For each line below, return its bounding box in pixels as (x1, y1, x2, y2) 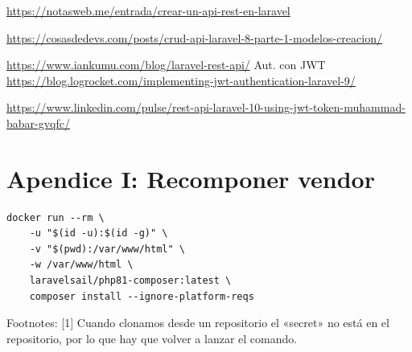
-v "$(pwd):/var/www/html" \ (29, 243, 185, 255)
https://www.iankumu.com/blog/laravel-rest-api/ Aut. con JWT (6, 56, 326, 73)
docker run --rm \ (6, 211, 105, 223)
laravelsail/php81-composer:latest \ (29, 275, 232, 287)
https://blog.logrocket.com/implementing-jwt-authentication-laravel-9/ (6, 72, 356, 88)
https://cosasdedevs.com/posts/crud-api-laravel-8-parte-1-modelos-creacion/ (6, 29, 382, 46)
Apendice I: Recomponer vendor (6, 162, 375, 194)
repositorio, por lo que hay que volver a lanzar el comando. (6, 329, 298, 346)
